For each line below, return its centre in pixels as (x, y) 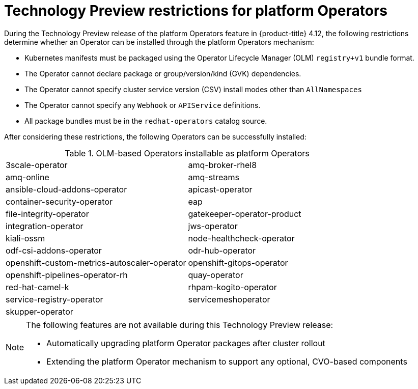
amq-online (27, 177)
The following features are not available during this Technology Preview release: (180, 325)
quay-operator (216, 275)
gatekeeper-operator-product (245, 214)
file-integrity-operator (47, 214)
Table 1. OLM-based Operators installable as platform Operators (187, 153)
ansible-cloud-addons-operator (66, 189)
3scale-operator (37, 165)
